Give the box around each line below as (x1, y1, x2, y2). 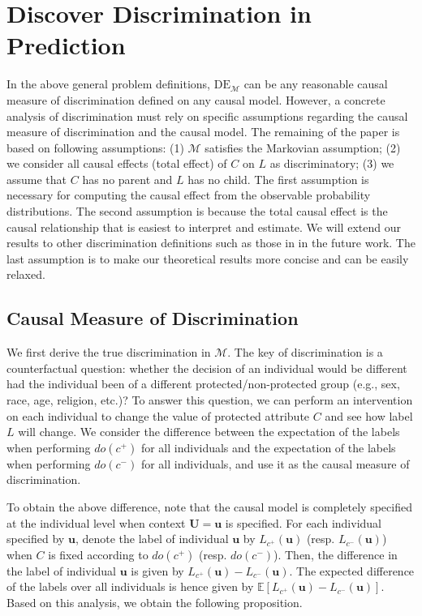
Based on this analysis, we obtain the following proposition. (6, 593, 303, 610)
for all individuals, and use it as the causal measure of (140, 455, 410, 472)
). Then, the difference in (273, 545, 398, 563)
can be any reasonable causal (243, 75, 388, 92)
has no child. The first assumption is (187, 170, 369, 187)
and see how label (325, 407, 413, 424)
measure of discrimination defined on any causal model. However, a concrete (6, 91, 385, 108)
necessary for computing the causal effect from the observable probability (6, 186, 371, 203)
